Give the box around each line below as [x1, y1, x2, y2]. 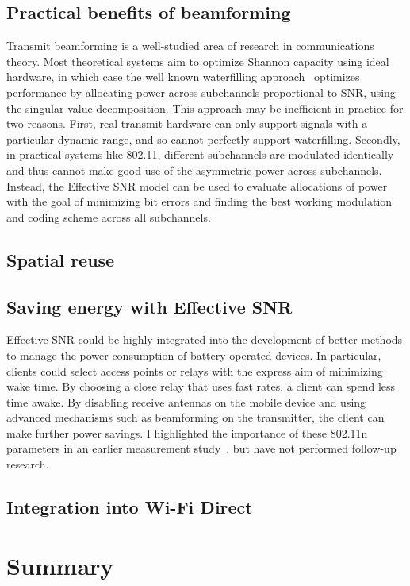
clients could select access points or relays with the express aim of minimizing [6, 362, 383, 379]
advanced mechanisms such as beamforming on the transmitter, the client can [6, 409, 385, 426]
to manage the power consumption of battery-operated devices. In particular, [6, 346, 381, 363]
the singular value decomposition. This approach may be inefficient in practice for [6, 99, 404, 116]
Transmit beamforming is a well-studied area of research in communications [6, 37, 374, 54]
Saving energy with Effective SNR [6, 294, 293, 318]
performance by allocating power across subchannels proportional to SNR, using [6, 83, 396, 100]
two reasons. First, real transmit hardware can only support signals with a [6, 115, 368, 132]
